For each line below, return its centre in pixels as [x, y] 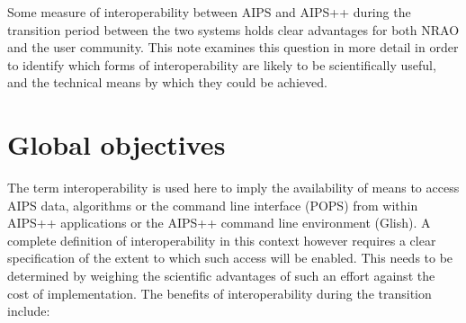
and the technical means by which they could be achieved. [167, 82]
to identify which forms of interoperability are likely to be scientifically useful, [222, 64]
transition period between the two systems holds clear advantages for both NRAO [233, 29]
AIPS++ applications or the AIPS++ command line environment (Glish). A [219, 223]
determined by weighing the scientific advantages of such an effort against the [221, 276]
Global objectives [116, 144]
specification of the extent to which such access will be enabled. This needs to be [230, 258]
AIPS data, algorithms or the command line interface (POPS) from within [213, 205]
